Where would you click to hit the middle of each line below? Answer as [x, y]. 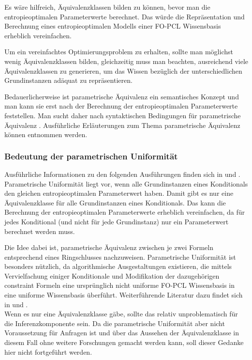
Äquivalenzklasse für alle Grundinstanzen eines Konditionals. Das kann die [115, 202]
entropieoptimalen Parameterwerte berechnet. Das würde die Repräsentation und [125, 16]
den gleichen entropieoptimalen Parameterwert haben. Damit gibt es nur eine [119, 193]
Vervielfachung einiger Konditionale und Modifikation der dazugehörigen [112, 275]
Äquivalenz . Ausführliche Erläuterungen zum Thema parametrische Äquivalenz [122, 125]
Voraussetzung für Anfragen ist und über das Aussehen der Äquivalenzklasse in [122, 333]
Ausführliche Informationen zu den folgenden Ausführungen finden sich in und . [122, 174]
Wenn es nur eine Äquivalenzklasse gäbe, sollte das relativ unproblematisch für [121, 314]
